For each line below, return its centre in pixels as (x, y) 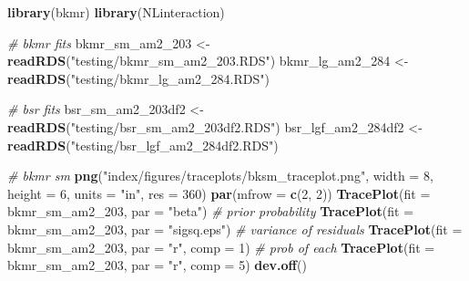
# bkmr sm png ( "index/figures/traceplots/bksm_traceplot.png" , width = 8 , (220, 176)
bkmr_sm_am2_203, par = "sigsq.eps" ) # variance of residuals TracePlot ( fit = (235, 229)
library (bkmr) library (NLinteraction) (116, 12)
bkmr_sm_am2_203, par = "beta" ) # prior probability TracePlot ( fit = (211, 211)
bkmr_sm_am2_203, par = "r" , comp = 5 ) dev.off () (157, 265)
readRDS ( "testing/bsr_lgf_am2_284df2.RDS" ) (143, 145)
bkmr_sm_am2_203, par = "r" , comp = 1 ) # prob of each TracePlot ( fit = (221, 247)
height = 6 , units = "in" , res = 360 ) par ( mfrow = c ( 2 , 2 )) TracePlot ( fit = (219, 193)
